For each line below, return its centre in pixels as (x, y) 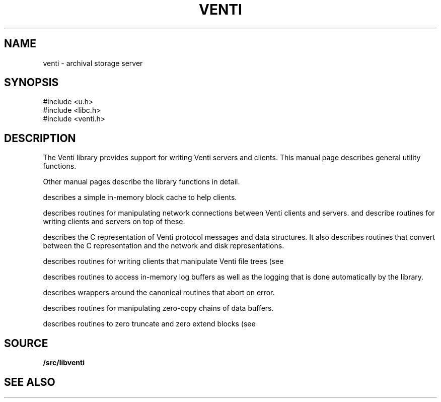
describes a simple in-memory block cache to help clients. (140, 197)
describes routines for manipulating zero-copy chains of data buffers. (158, 308)
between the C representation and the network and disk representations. (164, 246)
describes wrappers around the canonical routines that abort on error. (159, 293)
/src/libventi (64, 363)
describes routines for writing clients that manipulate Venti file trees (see (163, 261)
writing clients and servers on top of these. (114, 222)
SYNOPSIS (31, 83)
